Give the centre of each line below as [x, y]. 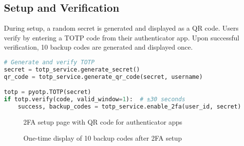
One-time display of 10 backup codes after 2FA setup [103, 138]
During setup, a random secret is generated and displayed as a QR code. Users [121, 28]
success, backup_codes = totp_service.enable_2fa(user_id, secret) [129, 107]
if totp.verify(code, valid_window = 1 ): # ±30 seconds [95, 100]
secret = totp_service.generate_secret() [72, 69]
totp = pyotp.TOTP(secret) [47, 92]
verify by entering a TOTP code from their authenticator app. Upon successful [122, 37]
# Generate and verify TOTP [49, 62]
